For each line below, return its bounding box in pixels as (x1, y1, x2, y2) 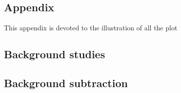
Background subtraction (4, 75, 128, 90)
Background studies (4, 46, 105, 62)
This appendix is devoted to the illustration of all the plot (4, 23, 178, 33)
